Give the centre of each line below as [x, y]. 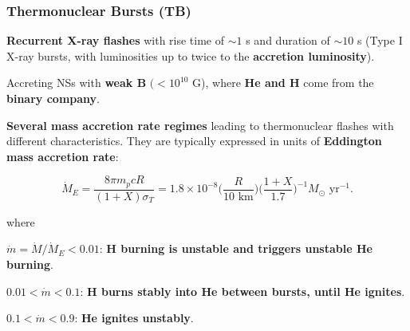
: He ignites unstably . [134, 318]
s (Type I [380, 40]
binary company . [53, 98]
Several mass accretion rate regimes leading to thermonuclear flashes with [200, 125]
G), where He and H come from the [283, 83]
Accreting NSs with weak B [77, 83]
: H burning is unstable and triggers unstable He [236, 248]
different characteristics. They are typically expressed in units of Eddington [194, 141]
